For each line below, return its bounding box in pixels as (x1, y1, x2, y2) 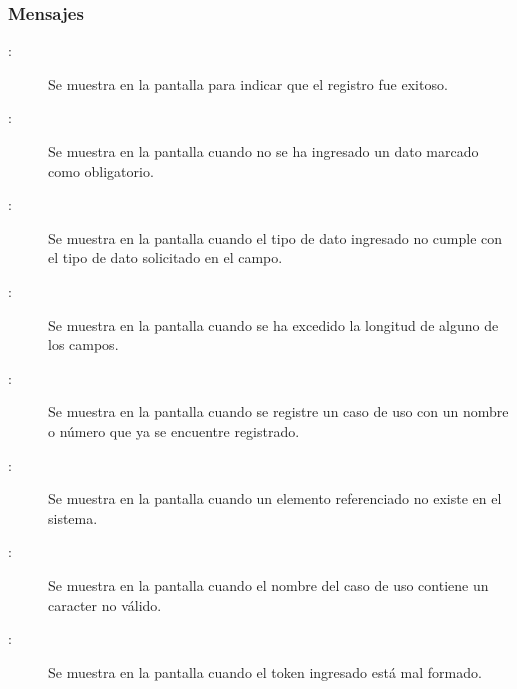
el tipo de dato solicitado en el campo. (48, 247, 283, 268)
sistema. (48, 507, 98, 528)
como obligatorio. (48, 160, 154, 181)
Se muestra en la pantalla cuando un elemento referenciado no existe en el (48, 488, 502, 509)
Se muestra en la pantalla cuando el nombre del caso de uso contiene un (48, 574, 489, 595)
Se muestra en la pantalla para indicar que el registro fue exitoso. (48, 73, 448, 94)
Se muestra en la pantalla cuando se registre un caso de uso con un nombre (48, 401, 509, 422)
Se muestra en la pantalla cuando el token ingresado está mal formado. (48, 661, 482, 682)
